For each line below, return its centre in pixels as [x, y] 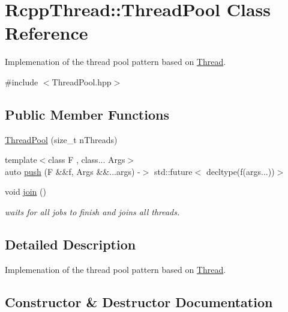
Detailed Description [70, 244]
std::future [173, 171]
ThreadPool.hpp [82, 81]
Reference [46, 33]
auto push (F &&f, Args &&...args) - [73, 171]
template [21, 160]
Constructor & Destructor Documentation [139, 301]
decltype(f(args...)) [240, 171]
